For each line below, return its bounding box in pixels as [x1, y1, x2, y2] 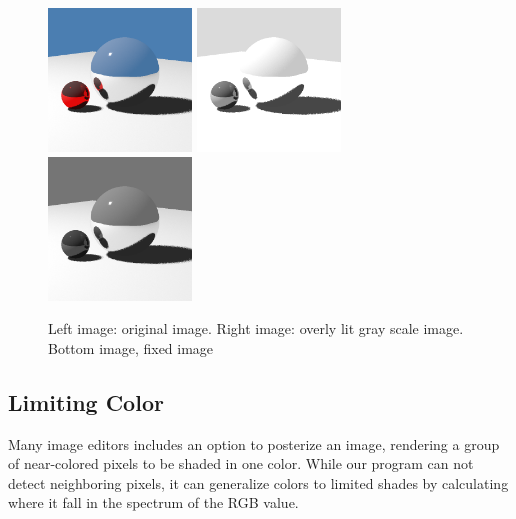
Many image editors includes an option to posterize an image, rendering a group [8, 433, 500, 454]
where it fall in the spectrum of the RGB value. [8, 492, 299, 513]
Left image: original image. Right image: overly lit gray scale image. [48, 318, 464, 339]
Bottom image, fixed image [48, 337, 214, 358]
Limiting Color [8, 386, 164, 417]
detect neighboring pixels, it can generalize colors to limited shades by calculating [8, 472, 509, 493]
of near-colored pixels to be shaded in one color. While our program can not [8, 453, 474, 474]
